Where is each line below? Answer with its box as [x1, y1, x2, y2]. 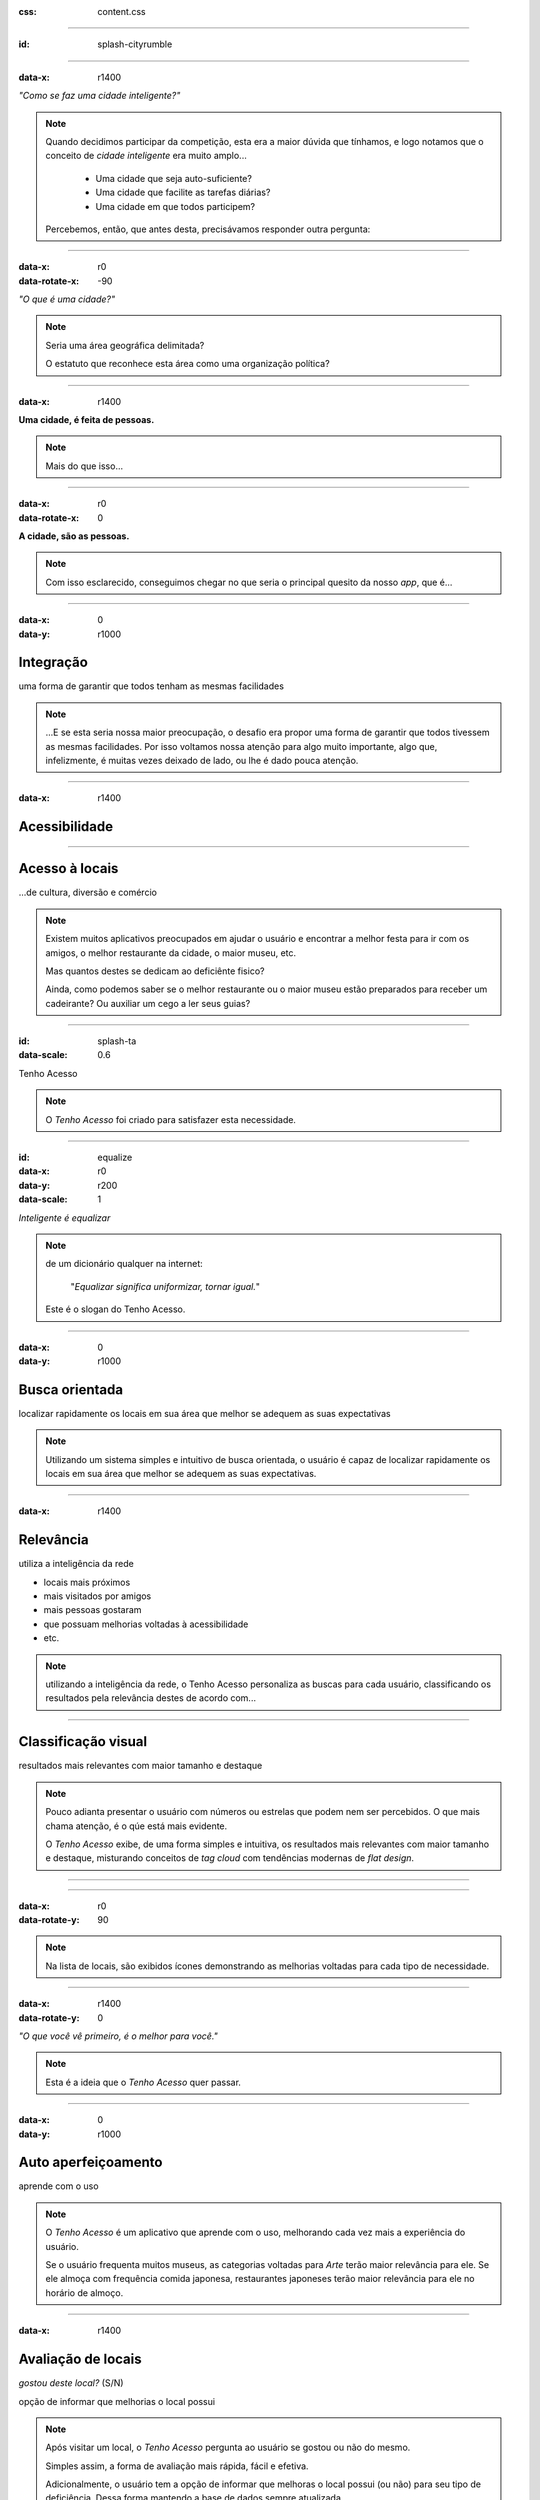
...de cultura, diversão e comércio [18, 886, 157, 899]
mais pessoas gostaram [43, 1604, 142, 1616]
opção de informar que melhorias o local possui [18, 2395, 215, 2407]
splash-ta [97, 1035, 137, 1047]
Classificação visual [18, 1733, 148, 1750]
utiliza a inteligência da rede [18, 1558, 134, 1570]
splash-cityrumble [97, 38, 173, 50]
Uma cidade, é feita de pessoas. [18, 414, 155, 426]
